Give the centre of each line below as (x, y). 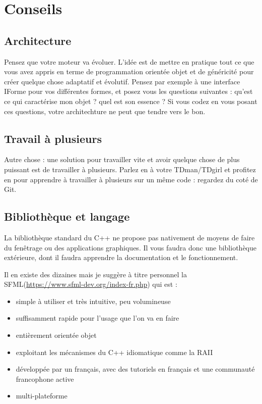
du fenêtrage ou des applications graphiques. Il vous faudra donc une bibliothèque (130, 247)
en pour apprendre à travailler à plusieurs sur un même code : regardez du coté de (131, 179)
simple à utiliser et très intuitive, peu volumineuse (93, 301)
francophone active (45, 378)
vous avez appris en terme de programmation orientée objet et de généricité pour (129, 71)
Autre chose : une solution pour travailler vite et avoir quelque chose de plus (122, 159)
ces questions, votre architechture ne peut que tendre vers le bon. (105, 111)
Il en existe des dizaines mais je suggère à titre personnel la (95, 274)
